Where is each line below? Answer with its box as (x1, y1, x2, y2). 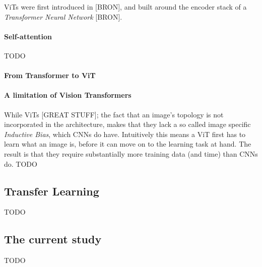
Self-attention (4, 31, 52, 41)
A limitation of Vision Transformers (4, 90, 132, 100)
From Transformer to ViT (4, 70, 96, 81)
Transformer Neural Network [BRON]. (4, 11, 122, 22)
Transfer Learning (4, 183, 99, 198)
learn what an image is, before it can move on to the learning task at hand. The (4, 139, 251, 149)
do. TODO (4, 158, 37, 169)
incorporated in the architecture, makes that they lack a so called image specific (4, 119, 251, 129)
